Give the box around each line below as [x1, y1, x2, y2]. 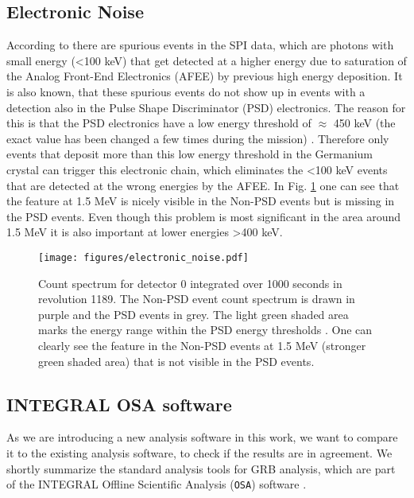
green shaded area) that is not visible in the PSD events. [38, 352, 315, 369]
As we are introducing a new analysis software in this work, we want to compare [6, 429, 398, 445]
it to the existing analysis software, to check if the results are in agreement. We [6, 444, 393, 461]
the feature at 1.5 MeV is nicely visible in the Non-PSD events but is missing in [6, 193, 395, 209]
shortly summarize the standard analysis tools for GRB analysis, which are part [6, 460, 396, 477]
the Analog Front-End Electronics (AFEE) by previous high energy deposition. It [6, 68, 403, 84]
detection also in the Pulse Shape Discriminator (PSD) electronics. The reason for [6, 99, 406, 115]
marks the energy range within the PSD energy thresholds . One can [38, 321, 373, 338]
